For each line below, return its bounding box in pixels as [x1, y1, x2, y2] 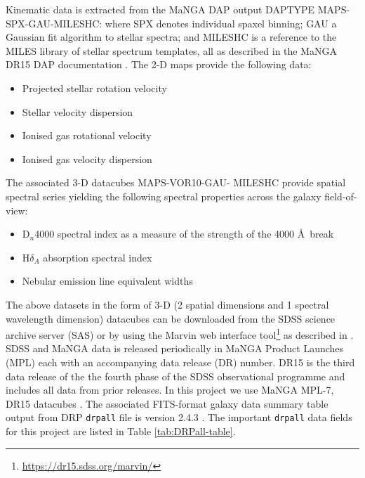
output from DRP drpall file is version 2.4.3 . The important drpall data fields [6, 410, 352, 425]
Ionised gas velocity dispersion [22, 151, 152, 166]
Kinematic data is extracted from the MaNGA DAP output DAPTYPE [6, 2, 315, 16]
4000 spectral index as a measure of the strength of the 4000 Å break [34, 226, 334, 241]
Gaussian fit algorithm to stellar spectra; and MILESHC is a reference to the [6, 30, 337, 44]
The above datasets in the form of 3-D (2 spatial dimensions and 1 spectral [6, 297, 329, 311]
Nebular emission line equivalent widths [22, 273, 193, 288]
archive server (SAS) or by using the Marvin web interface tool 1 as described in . [6, 325, 354, 342]
